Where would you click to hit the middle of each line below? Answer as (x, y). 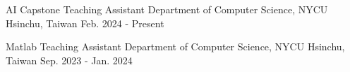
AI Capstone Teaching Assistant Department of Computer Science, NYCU (167, 9)
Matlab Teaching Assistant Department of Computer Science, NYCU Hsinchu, (175, 46)
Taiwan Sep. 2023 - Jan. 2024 (69, 60)
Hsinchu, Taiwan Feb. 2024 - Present (85, 23)
